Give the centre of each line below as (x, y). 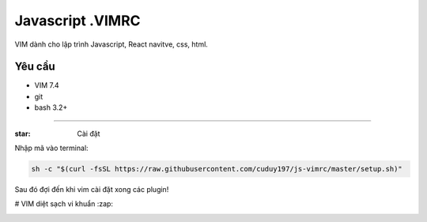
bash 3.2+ (51, 107)
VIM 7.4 (47, 85)
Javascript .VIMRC (78, 21)
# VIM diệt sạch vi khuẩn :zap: (64, 204)
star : (23, 134)
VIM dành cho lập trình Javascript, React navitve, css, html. (111, 44)
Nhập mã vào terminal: (51, 148)
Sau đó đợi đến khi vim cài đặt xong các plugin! (92, 189)
